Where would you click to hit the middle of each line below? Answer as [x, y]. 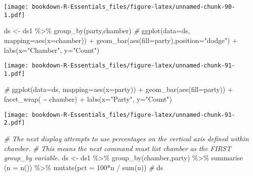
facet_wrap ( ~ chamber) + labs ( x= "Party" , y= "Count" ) [88, 99]
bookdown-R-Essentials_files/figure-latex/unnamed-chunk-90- [134, 7]
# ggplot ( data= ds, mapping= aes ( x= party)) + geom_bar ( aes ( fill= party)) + [118, 89]
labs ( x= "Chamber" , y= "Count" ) [52, 50]
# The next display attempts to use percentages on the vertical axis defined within [126, 138]
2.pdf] [14, 123]
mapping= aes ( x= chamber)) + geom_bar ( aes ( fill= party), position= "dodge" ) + [121, 40]
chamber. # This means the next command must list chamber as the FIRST [118, 148]
